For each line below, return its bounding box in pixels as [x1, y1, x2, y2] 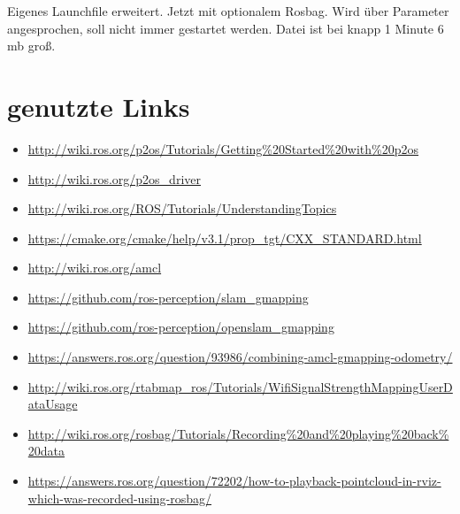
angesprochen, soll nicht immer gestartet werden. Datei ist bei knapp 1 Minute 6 [7, 19, 444, 37]
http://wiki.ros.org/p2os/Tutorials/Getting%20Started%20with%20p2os [27, 139, 419, 157]
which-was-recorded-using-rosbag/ [27, 488, 212, 507]
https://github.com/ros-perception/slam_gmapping [27, 288, 309, 306]
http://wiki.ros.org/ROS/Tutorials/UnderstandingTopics [27, 199, 337, 218]
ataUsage [27, 395, 78, 413]
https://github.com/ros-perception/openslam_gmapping [27, 318, 334, 336]
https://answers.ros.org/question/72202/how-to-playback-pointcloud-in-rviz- [27, 472, 441, 490]
